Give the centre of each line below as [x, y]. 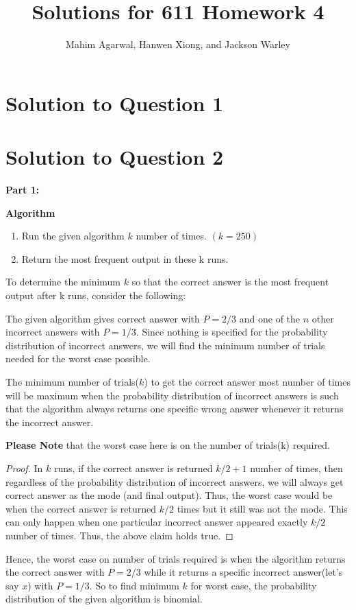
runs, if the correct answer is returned [133, 468]
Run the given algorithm [73, 236]
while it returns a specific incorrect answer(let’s [243, 572]
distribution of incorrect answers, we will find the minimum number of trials [165, 345]
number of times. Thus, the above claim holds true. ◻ [119, 535]
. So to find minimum [134, 585]
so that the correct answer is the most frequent [230, 282]
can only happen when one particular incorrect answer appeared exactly [157, 522]
